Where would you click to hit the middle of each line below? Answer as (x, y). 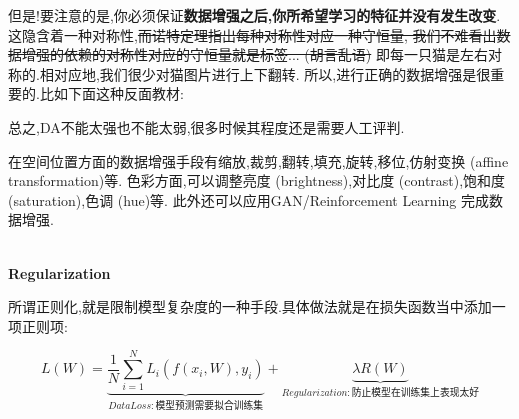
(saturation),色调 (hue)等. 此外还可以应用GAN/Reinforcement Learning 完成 (248, 199)
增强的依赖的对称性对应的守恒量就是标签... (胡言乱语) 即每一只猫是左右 (254, 54)
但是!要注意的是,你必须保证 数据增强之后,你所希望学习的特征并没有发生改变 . (254, 15)
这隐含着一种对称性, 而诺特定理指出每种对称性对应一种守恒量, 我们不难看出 (252, 34)
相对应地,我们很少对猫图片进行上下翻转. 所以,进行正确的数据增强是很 (265, 73)
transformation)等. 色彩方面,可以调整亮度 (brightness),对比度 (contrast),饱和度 (257, 180)
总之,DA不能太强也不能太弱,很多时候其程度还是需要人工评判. (206, 126)
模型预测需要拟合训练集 (209, 406)
